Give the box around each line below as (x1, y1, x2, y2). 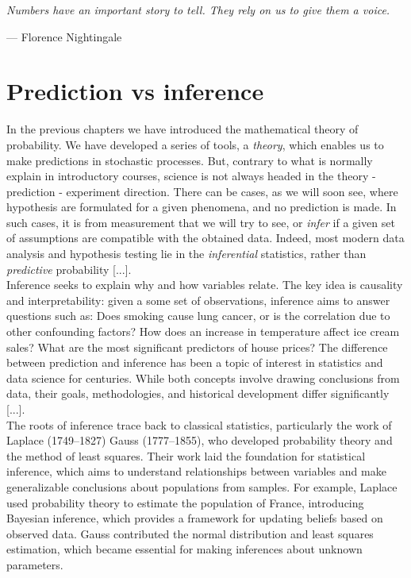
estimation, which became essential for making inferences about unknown (6, 541, 363, 557)
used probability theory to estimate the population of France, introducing (6, 494, 364, 511)
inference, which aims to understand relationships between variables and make (6, 463, 386, 480)
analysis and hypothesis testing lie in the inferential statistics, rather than (6, 245, 367, 262)
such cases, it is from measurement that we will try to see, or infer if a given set (6, 214, 395, 230)
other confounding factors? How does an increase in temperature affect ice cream (6, 323, 400, 340)
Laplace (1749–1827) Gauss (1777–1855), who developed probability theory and (6, 432, 393, 449)
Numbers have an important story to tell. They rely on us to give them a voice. (6, 2, 390, 17)
